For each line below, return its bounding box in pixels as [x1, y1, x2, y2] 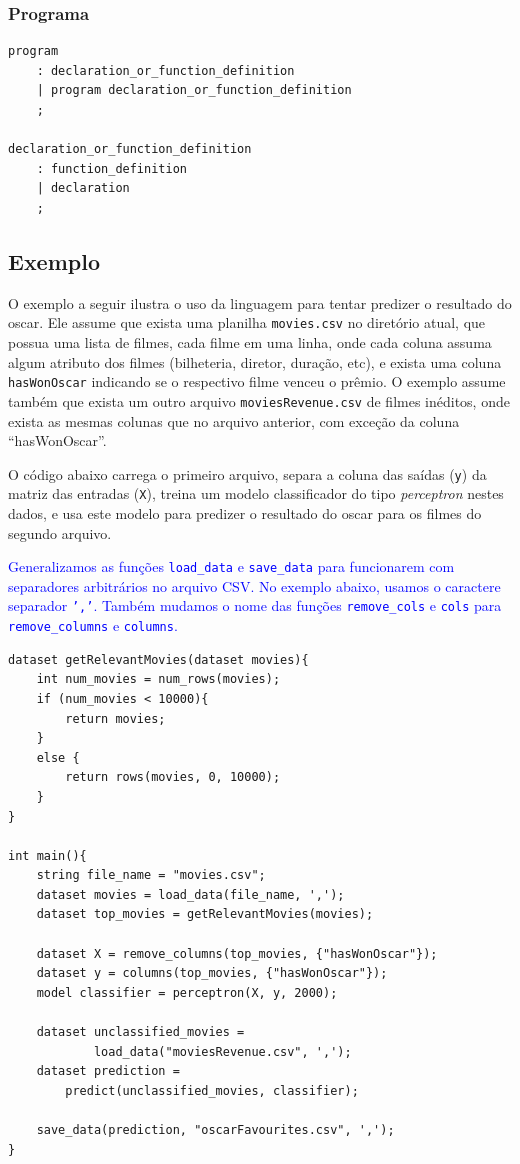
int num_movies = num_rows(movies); [36, 672, 281, 687]
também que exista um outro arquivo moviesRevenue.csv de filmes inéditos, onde [8, 390, 510, 411]
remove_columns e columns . [8, 615, 178, 636]
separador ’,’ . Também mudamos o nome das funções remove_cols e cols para [8, 595, 502, 616]
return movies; [65, 711, 166, 726]
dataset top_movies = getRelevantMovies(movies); [36, 907, 374, 922]
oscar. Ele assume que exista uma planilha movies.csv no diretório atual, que [8, 312, 486, 333]
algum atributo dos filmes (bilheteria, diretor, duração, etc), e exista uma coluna [8, 351, 502, 372]
